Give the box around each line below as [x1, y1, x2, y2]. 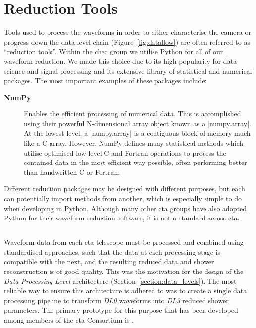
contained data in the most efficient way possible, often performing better [24, 157, 247, 167]
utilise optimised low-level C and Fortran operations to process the [24, 147, 226, 158]
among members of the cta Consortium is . [4, 314, 134, 325]
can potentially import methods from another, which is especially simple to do [4, 193, 242, 204]
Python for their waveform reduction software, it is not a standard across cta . [4, 213, 240, 223]
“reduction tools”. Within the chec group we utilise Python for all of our [4, 46, 223, 56]
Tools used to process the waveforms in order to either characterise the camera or [4, 27, 251, 37]
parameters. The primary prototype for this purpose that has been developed [4, 305, 238, 315]
